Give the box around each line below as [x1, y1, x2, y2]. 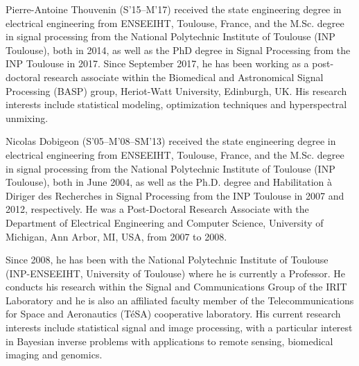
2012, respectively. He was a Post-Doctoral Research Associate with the [6, 202, 309, 216]
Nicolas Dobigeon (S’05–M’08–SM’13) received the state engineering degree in [6, 134, 336, 148]
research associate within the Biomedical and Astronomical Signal [43, 69, 324, 84]
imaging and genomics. [6, 347, 103, 362]
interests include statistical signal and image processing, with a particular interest [6, 320, 353, 335]
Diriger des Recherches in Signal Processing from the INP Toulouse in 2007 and [6, 188, 344, 202]
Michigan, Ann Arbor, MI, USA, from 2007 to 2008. [6, 229, 227, 243]
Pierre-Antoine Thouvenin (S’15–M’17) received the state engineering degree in [6, 2, 342, 16]
